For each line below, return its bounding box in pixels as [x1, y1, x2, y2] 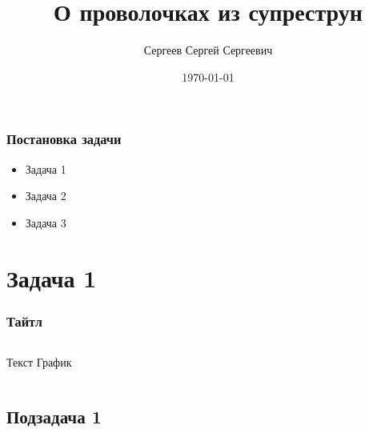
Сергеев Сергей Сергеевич [143, 42, 273, 58]
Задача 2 [25, 187, 66, 204]
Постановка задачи [6, 129, 122, 149]
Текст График [6, 353, 72, 370]
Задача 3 [25, 214, 66, 231]
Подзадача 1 [6, 403, 102, 428]
